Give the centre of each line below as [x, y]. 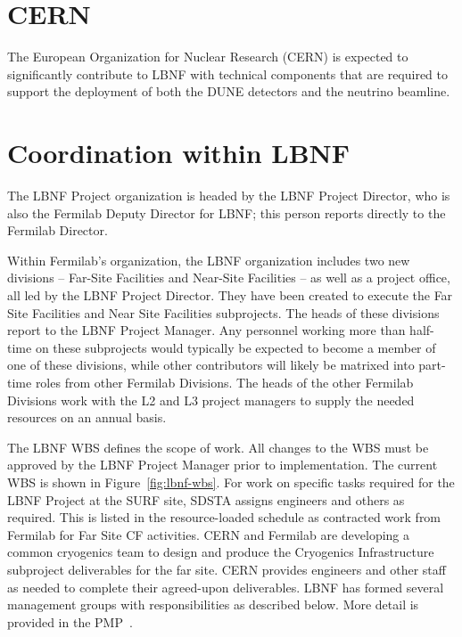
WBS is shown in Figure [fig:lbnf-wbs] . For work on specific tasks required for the [231, 482]
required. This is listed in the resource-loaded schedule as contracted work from [224, 517]
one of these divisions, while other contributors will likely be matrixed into [211, 365]
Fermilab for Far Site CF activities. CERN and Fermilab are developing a [209, 534]
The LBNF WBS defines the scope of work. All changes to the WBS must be [218, 447]
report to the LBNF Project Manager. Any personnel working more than [206, 330]
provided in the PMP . [70, 621]
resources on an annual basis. [87, 417]
